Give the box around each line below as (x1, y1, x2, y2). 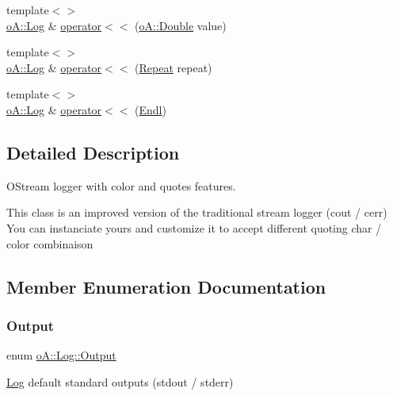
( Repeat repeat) (135, 59, 212, 75)
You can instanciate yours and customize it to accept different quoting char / (6, 219, 382, 236)
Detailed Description (6, 140, 180, 164)
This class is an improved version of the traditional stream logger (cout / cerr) (6, 204, 387, 221)
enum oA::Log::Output (6, 347, 116, 363)
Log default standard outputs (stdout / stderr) (6, 373, 234, 390)
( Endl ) (135, 101, 166, 117)
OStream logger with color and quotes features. (6, 177, 236, 194)
